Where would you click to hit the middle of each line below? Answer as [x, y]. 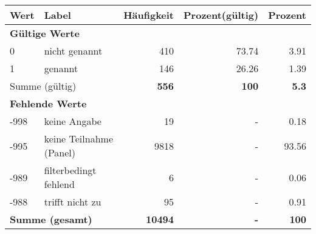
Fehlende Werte [48, 103]
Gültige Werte [45, 33]
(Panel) [60, 152]
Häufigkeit [149, 15]
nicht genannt [73, 51]
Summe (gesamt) [51, 219]
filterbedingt [70, 170]
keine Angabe [73, 121]
